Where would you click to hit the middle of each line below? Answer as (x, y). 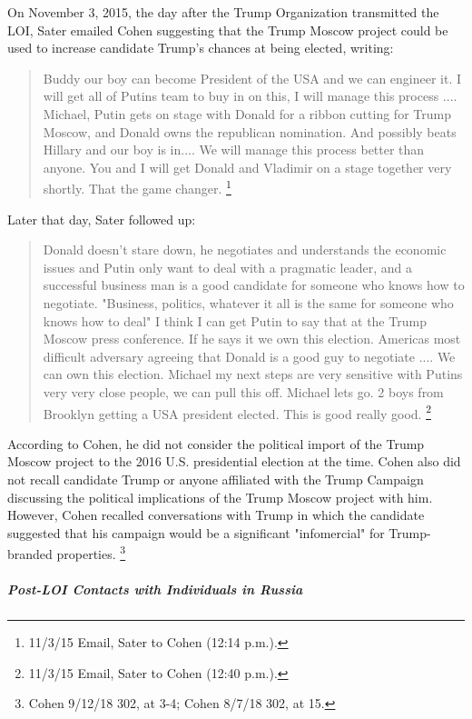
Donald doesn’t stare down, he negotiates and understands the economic (245, 250)
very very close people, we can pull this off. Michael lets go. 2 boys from (243, 391)
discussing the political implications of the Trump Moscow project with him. (220, 497)
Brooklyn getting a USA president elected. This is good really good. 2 (237, 412)
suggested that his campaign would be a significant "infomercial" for (196, 532)
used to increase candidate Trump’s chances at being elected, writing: (201, 48)
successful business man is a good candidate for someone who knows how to (254, 285)
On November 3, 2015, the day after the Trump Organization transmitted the (223, 12)
